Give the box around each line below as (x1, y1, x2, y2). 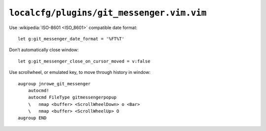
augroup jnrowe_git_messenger (18, 81, 91, 86)
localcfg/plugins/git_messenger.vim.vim (9, 7, 207, 18)
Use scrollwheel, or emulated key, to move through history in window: (9, 69, 151, 75)
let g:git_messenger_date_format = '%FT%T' (18, 36, 125, 41)
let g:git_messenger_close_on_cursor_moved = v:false (18, 58, 150, 64)
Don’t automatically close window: (9, 47, 79, 53)
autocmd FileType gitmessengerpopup (28, 95, 117, 100)
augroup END (18, 115, 47, 121)
